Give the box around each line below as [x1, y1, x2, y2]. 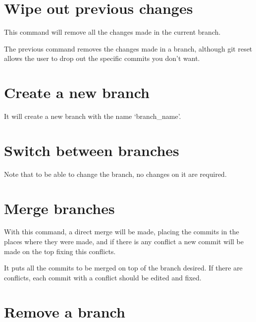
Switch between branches [4, 140, 179, 160]
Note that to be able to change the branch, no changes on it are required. [4, 168, 227, 179]
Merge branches [4, 198, 115, 218]
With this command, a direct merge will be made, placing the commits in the [4, 226, 239, 237]
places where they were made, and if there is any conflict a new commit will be [4, 236, 244, 247]
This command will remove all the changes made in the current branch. [4, 27, 221, 37]
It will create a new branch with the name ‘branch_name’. [4, 111, 181, 121]
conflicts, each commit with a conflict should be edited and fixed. [4, 272, 202, 282]
